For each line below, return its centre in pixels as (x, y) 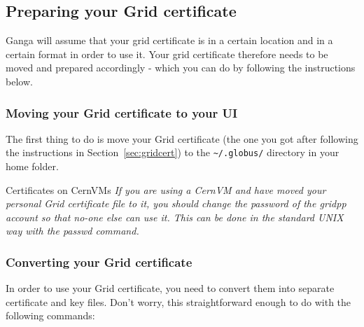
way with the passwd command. (72, 231)
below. (19, 81)
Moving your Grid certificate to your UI (122, 112)
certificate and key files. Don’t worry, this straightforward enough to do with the (178, 301)
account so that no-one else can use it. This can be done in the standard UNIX (175, 217)
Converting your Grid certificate (99, 262)
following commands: (50, 315)
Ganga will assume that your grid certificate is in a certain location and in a (169, 40)
